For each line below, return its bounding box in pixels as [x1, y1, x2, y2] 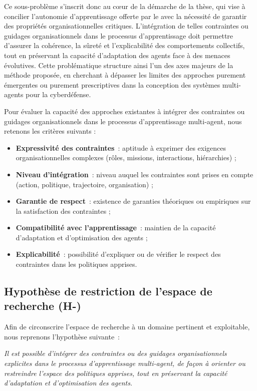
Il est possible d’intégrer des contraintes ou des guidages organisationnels [4, 348, 227, 358]
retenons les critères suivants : [4, 126, 96, 136]
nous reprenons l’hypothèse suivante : [4, 331, 120, 341]
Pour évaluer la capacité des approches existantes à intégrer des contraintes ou [4, 106, 245, 116]
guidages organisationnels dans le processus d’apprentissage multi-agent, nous [4, 116, 242, 126]
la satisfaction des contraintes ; [16, 205, 111, 216]
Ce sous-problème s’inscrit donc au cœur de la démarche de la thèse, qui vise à [4, 1, 245, 11]
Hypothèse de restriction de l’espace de [4, 283, 212, 299]
